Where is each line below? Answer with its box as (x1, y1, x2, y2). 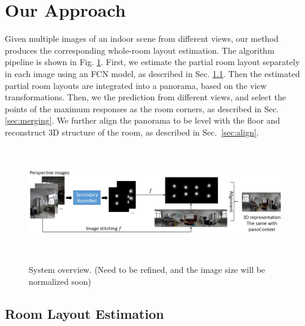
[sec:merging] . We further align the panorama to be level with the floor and (5, 114, 281, 127)
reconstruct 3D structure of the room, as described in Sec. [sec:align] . (5, 125, 259, 138)
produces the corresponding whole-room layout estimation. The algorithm (5, 44, 275, 56)
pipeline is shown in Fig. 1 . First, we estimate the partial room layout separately (5, 56, 300, 68)
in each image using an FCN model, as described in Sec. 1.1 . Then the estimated (5, 67, 300, 79)
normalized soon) (29, 275, 91, 287)
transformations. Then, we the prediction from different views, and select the (5, 91, 286, 103)
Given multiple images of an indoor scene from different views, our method (5, 32, 279, 45)
